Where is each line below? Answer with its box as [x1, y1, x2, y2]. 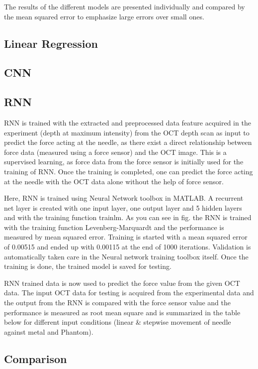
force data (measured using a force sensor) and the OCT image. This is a [4, 146, 227, 157]
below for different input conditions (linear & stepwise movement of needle [4, 317, 231, 327]
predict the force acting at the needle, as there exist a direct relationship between [4, 137, 252, 147]
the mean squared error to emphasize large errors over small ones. [4, 11, 204, 21]
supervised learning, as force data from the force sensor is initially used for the [4, 156, 244, 167]
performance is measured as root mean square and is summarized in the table [4, 307, 241, 317]
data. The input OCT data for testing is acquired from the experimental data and [4, 287, 254, 298]
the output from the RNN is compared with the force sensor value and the [4, 297, 231, 308]
